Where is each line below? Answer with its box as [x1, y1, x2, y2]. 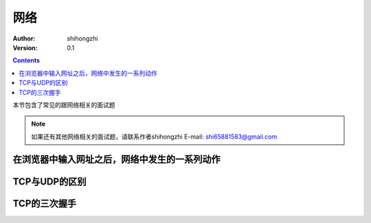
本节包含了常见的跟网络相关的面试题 [12, 100, 115, 109]
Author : [12, 34, 36, 43]
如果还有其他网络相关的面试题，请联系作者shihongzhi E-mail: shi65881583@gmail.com [31, 132, 278, 141]
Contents [12, 56, 41, 64]
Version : [12, 43, 38, 51]
